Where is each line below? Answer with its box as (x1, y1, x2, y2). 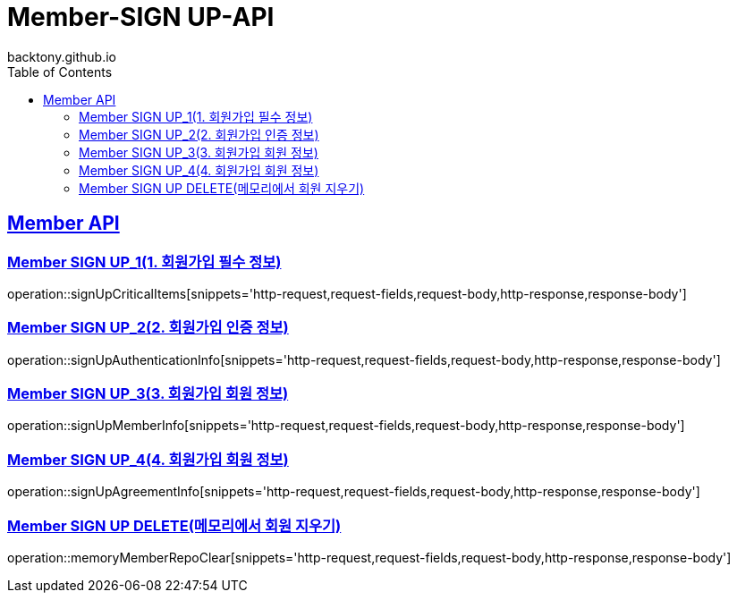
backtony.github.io (7, 48, 116, 64)
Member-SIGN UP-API (7, 2, 275, 32)
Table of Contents (7, 63, 113, 80)
